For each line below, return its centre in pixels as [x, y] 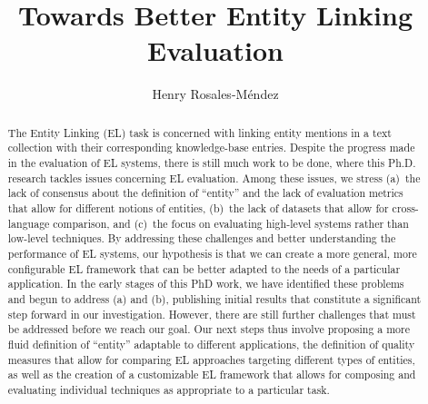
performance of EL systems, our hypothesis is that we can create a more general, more [212, 253]
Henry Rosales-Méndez [215, 94]
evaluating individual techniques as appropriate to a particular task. [169, 389]
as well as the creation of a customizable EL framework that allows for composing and [212, 374]
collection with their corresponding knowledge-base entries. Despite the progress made [211, 148]
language [29, 223]
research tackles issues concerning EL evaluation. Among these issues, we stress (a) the [214, 177]
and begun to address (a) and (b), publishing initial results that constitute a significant [214, 298]
